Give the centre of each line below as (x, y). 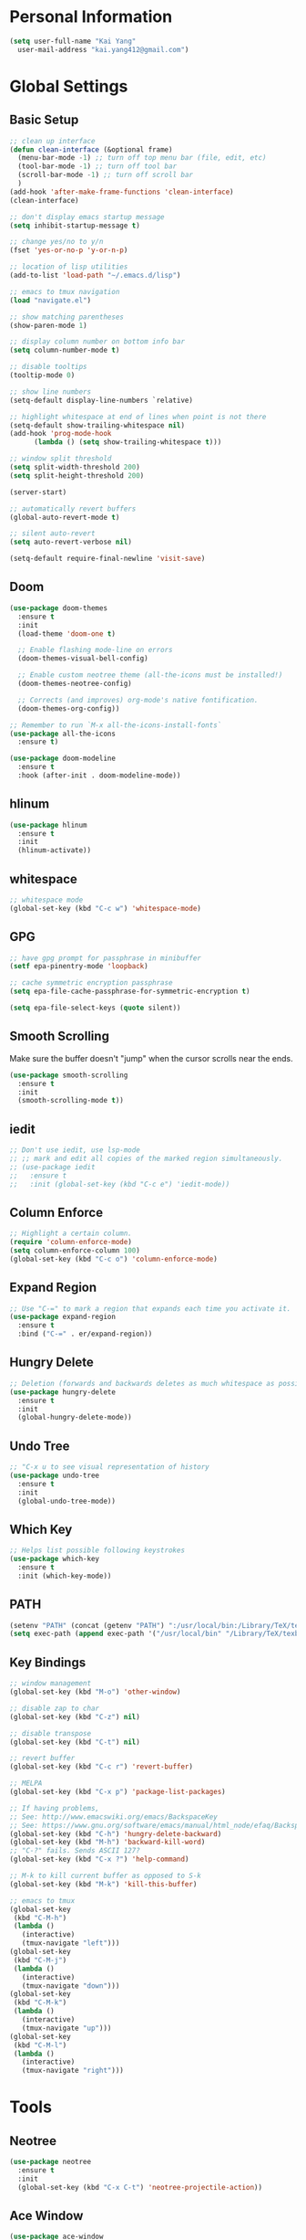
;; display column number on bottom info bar (97, 342)
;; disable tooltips (49, 367)
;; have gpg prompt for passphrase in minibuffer (106, 958)
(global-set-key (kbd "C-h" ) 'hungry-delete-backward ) (116, 1833)
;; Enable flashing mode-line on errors (95, 650)
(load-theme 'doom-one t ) (67, 634)
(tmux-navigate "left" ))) (71, 1943)
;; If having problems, (55, 1808)
